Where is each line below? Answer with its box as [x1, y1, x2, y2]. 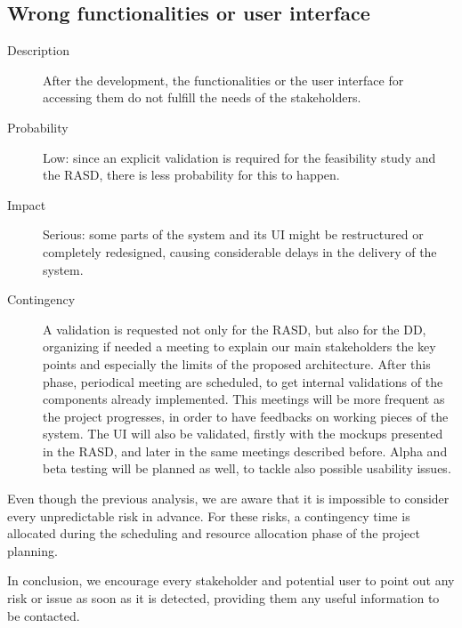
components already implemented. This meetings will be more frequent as [43, 390, 445, 408]
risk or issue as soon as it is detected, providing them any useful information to [7, 589, 440, 608]
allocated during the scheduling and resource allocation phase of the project [7, 524, 420, 543]
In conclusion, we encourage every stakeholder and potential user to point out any [7, 571, 455, 590]
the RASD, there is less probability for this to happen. [43, 165, 340, 184]
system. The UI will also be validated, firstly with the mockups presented [43, 424, 443, 443]
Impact [7, 195, 46, 213]
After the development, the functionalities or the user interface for [43, 70, 404, 89]
